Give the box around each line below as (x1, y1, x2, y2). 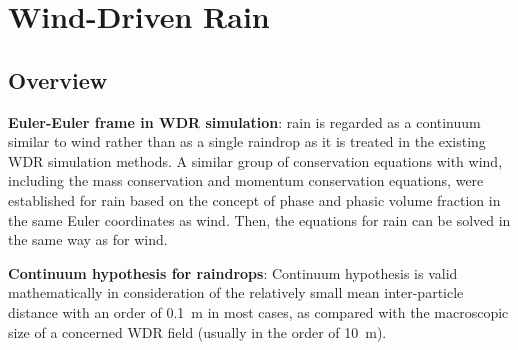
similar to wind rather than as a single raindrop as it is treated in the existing (8, 131, 486, 152)
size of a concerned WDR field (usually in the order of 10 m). (8, 321, 387, 342)
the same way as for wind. (8, 229, 168, 250)
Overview (8, 64, 108, 95)
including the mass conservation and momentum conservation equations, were (8, 170, 484, 191)
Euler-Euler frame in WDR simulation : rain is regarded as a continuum (8, 111, 481, 132)
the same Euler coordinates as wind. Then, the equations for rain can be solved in (8, 209, 511, 230)
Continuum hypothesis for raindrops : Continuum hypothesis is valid (8, 262, 458, 283)
